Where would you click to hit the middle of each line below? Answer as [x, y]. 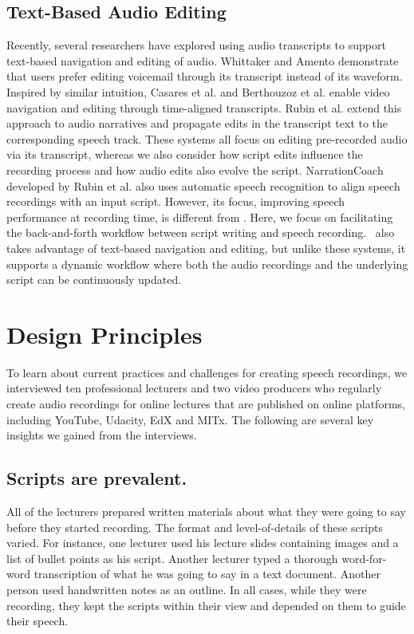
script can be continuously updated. [94, 280]
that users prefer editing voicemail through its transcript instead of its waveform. [205, 76]
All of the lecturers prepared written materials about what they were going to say [206, 511]
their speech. [37, 621]
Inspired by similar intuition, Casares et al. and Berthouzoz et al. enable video [198, 91]
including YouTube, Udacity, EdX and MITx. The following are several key [190, 419]
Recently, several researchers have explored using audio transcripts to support [196, 45]
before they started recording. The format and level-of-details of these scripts [195, 527]
